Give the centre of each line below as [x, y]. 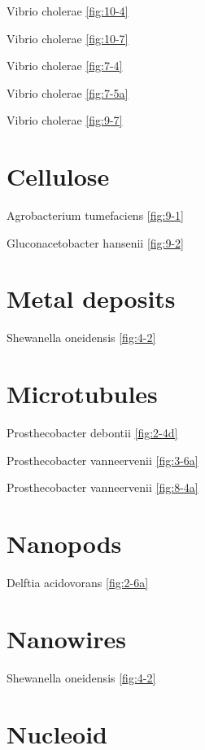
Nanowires [66, 638]
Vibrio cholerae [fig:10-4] [68, 11]
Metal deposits [91, 298]
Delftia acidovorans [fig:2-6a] [78, 583]
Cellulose [58, 176]
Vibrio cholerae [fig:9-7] [65, 120]
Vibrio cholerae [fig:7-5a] [68, 92]
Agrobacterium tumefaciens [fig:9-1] [95, 215]
